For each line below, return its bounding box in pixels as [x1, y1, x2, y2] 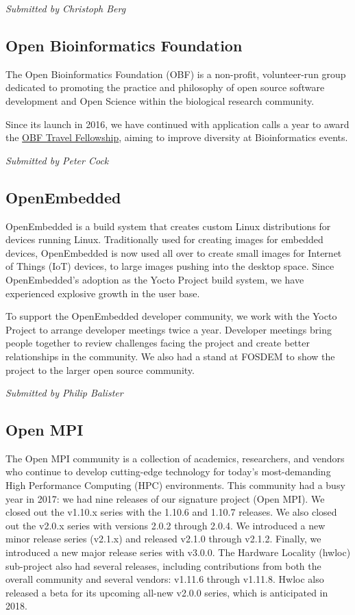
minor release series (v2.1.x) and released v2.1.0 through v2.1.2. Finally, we [5, 531, 321, 546]
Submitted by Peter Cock [5, 153, 109, 167]
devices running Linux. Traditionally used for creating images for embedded [5, 232, 323, 247]
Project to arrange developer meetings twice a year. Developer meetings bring [5, 322, 332, 336]
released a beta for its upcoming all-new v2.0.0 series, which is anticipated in [5, 585, 328, 599]
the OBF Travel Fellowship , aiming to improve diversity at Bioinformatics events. [5, 130, 348, 145]
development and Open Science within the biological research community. [5, 93, 315, 108]
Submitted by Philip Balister [5, 386, 123, 400]
